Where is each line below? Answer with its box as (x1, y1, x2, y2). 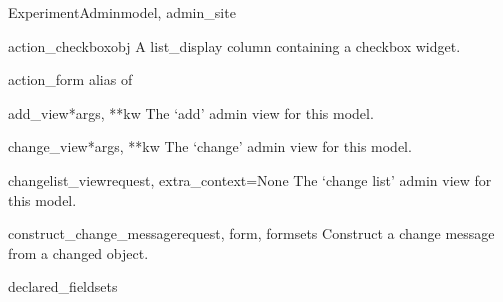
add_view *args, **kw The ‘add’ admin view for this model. (8, 102, 374, 123)
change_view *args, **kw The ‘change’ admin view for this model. (8, 136, 412, 157)
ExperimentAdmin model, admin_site (8, 2, 236, 22)
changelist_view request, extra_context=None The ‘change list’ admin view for (8, 169, 492, 190)
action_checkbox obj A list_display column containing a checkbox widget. (8, 35, 461, 56)
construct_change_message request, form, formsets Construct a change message (8, 223, 495, 244)
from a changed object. (8, 242, 149, 263)
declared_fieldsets (8, 276, 118, 297)
